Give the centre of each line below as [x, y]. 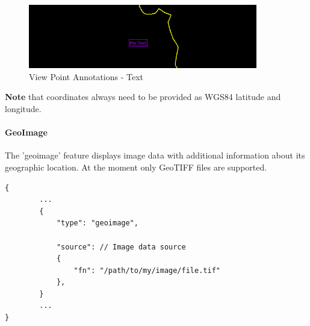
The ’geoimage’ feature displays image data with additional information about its [155, 155]
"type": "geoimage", [97, 223]
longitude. [23, 108]
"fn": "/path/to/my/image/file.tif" [147, 270]
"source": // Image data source [121, 247]
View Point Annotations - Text [86, 76]
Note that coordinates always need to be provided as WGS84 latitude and [143, 97]
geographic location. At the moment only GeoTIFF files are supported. [136, 167]
